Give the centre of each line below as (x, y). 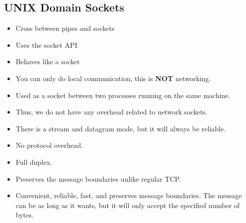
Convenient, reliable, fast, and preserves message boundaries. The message (129, 195)
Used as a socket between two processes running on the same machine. (123, 95)
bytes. (25, 215)
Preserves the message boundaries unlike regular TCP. (98, 178)
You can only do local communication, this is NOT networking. (113, 78)
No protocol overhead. (49, 145)
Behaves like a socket (48, 61)
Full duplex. (34, 162)
